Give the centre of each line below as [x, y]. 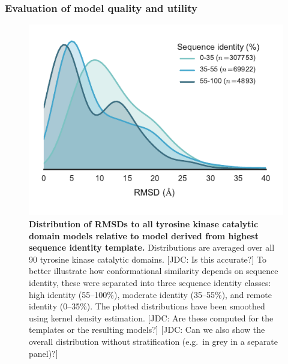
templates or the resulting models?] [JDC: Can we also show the [147, 330]
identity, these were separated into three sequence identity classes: [150, 282]
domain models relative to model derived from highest [144, 235]
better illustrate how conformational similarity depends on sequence [154, 271]
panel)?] [43, 353]
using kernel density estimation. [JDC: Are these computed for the [151, 318]
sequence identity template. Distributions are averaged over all [152, 247]
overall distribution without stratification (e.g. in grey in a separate [154, 341]
